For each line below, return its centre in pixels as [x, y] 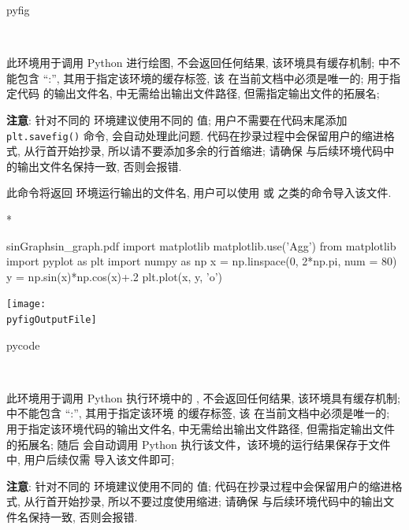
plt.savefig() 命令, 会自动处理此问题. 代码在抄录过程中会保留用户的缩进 [195, 135]
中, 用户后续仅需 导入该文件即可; [91, 460]
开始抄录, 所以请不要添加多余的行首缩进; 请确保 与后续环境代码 [220, 151]
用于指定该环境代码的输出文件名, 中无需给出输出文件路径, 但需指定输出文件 [201, 429]
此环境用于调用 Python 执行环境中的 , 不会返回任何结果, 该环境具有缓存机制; [203, 397]
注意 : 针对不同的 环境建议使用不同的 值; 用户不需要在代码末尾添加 [177, 119]
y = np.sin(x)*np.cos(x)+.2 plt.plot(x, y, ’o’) [115, 276]
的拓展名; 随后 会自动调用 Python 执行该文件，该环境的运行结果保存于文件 [199, 444]
